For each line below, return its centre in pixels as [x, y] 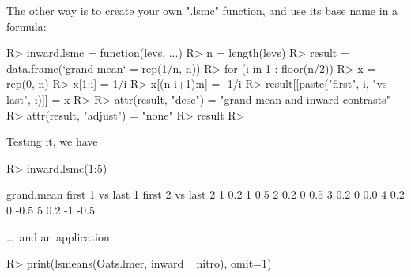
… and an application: [60, 236]
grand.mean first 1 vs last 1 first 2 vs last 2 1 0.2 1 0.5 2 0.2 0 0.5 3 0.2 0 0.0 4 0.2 [205, 194]
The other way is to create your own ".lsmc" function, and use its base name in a [202, 10]
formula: [26, 26]
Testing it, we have [52, 141]
